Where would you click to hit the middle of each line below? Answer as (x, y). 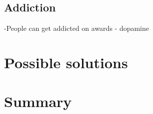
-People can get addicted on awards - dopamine (77, 28)
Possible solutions (66, 62)
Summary (38, 101)
